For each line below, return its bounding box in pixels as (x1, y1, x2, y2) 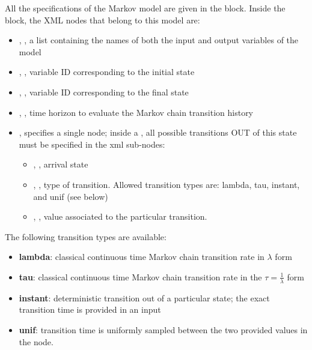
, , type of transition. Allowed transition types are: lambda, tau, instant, (33, 178, 300, 190)
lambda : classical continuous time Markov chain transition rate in (19, 250, 265, 263)
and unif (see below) (33, 190, 108, 202)
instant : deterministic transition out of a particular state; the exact (19, 291, 270, 304)
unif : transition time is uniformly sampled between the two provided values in (19, 323, 308, 336)
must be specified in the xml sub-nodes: (19, 137, 165, 150)
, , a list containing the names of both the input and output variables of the (19, 34, 299, 46)
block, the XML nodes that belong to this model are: (5, 13, 200, 26)
